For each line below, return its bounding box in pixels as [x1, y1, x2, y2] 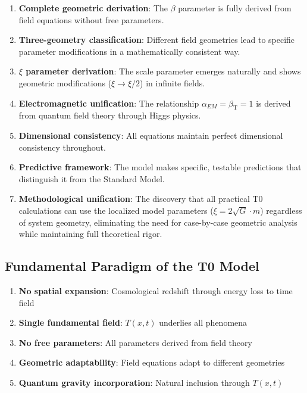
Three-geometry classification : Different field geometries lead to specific [18, 33, 295, 46]
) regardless [260, 204, 302, 216]
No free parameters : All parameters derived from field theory [18, 336, 252, 348]
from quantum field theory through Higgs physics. [18, 109, 201, 121]
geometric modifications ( [18, 76, 112, 89]
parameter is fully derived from [178, 2, 292, 14]
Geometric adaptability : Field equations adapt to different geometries [18, 356, 285, 369]
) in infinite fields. [140, 76, 205, 89]
